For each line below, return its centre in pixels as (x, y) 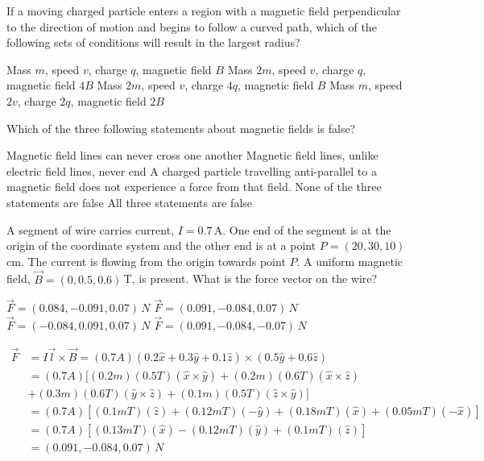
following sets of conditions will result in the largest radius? (153, 42)
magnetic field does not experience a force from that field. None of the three (194, 187)
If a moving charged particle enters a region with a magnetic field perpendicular (204, 10)
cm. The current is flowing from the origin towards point (146, 261)
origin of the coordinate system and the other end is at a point (161, 245)
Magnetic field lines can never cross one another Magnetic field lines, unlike (192, 155)
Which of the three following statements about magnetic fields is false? (181, 128)
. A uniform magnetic (350, 261)
